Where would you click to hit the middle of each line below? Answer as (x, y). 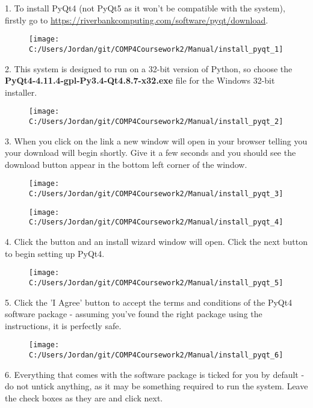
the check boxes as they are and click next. (84, 397)
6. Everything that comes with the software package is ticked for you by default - (155, 374)
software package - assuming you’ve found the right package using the (134, 314)
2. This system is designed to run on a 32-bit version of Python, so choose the (149, 68)
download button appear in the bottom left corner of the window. (126, 164)
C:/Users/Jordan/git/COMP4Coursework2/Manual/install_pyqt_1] (156, 49)
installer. (21, 92)
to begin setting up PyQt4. (55, 253)
